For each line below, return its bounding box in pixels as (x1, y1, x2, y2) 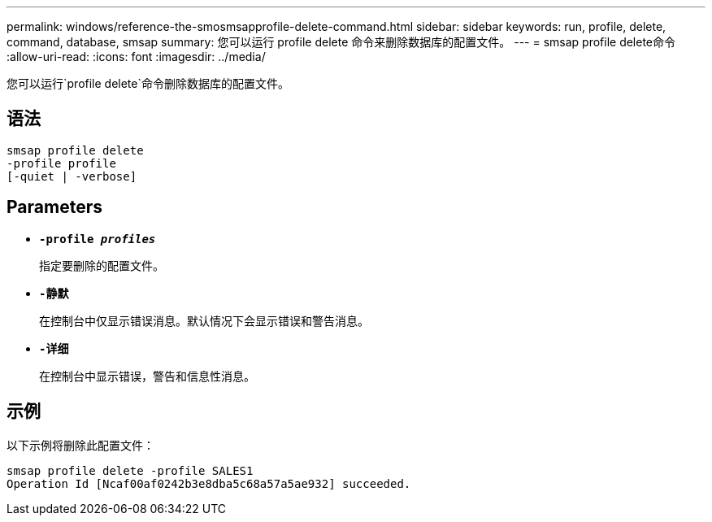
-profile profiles (39, 232, 156, 246)
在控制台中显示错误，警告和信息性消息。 (39, 368, 255, 383)
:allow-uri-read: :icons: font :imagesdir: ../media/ (7, 50, 266, 63)
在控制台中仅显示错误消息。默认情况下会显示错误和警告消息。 (39, 313, 369, 328)
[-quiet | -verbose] (7, 169, 137, 183)
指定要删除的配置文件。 (39, 258, 164, 272)
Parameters (7, 197, 102, 218)
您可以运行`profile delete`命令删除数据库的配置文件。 (7, 76, 289, 90)
